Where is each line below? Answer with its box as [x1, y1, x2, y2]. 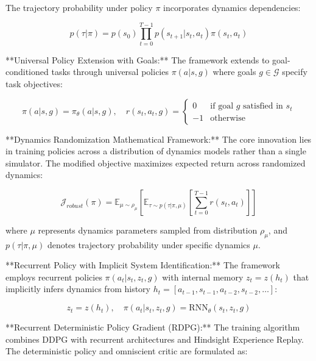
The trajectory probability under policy [5, 1, 153, 13]
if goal [210, 102, 234, 111]
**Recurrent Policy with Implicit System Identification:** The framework [5, 259, 280, 271]
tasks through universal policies [51, 65, 169, 78]
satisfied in [243, 102, 283, 111]
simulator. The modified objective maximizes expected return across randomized [5, 156, 306, 169]
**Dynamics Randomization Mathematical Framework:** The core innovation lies [5, 132, 312, 145]
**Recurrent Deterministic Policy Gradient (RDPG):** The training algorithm [5, 321, 300, 334]
